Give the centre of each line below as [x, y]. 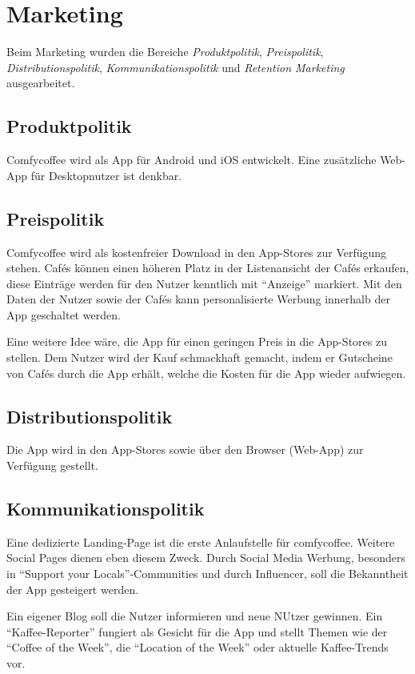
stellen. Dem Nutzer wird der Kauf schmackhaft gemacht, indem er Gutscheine [200, 357]
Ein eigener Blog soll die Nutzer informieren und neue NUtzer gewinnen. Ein [195, 616]
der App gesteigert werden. [73, 589]
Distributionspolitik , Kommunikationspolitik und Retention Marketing [176, 67]
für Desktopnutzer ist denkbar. [106, 175]
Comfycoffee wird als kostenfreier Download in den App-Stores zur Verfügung [197, 252]
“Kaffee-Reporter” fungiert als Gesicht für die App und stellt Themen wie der [197, 631]
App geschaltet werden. [64, 314]
